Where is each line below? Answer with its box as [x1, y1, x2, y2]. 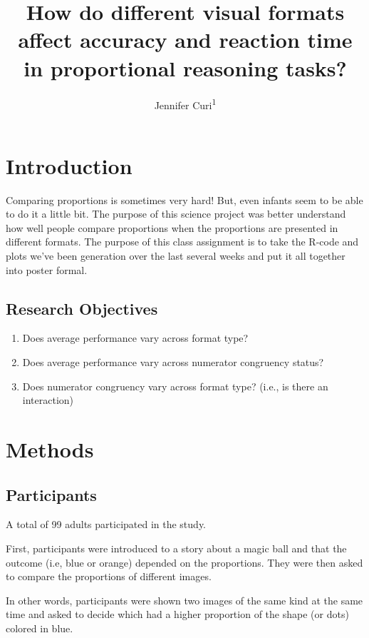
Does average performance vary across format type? [22, 330, 249, 345]
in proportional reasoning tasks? [24, 53, 347, 82]
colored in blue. [6, 620, 73, 635]
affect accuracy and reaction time [18, 25, 353, 54]
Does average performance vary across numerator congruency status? [22, 355, 324, 370]
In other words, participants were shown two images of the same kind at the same [6, 592, 363, 607]
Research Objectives [6, 297, 158, 319]
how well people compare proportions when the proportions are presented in [6, 220, 338, 235]
